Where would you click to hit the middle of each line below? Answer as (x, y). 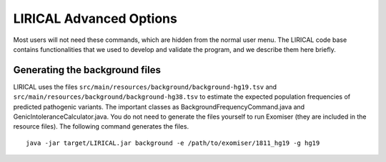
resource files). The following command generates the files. (101, 126)
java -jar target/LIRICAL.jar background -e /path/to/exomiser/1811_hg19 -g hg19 (173, 143)
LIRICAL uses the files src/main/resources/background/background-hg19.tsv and (145, 87)
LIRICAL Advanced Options (95, 18)
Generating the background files (87, 70)
